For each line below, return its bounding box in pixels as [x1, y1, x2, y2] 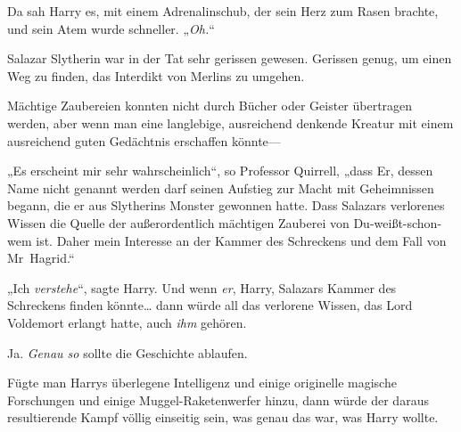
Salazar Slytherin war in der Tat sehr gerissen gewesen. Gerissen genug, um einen [7, 49, 452, 68]
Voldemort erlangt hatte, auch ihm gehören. [7, 313, 247, 331]
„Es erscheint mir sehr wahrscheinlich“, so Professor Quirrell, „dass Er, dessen [7, 161, 433, 180]
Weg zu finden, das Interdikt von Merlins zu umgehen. [7, 66, 305, 85]
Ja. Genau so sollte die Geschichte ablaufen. [7, 343, 248, 362]
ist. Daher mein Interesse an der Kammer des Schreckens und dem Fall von [36, 231, 447, 249]
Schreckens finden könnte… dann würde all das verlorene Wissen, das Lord [7, 296, 413, 314]
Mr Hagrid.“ [7, 249, 75, 267]
